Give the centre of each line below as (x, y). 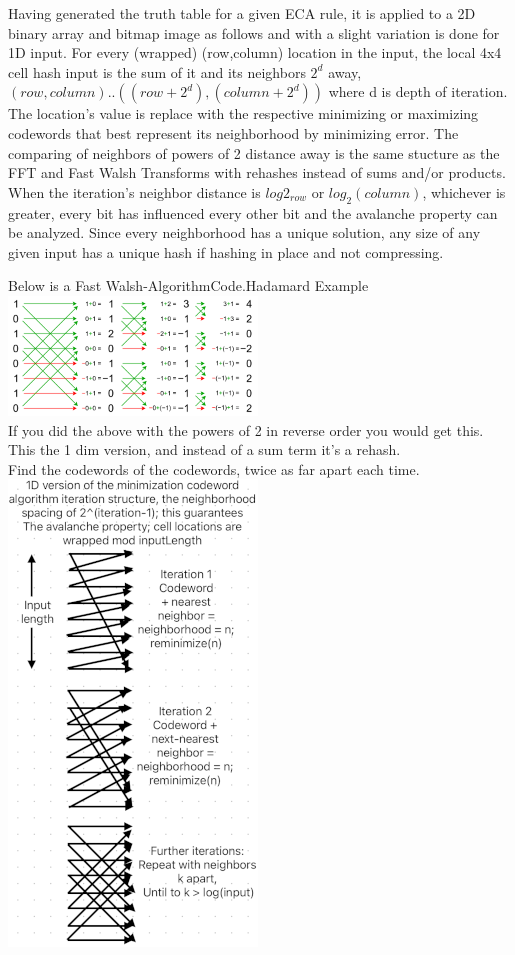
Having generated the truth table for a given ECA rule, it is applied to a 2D (242, 13)
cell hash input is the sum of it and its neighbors (157, 71)
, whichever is (464, 191)
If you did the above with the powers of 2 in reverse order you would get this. (246, 429)
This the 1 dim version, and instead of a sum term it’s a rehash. (204, 449)
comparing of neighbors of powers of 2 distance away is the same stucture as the (254, 152)
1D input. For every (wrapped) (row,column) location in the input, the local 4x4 (255, 52)
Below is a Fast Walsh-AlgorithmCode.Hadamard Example (188, 285)
